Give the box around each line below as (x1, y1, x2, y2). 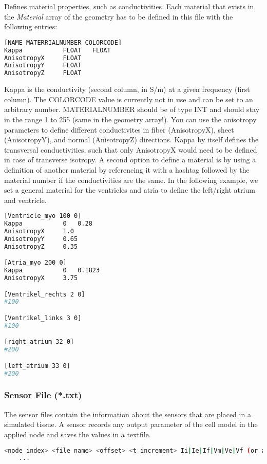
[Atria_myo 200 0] (4, 259, 67, 267)
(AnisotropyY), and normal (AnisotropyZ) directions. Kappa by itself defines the (4, 134, 259, 145)
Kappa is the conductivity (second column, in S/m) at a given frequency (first (4, 84, 250, 95)
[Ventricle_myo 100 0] (4, 212, 82, 220)
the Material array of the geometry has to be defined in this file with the (4, 11, 233, 22)
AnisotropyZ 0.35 (4, 243, 78, 250)
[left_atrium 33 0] (4, 362, 70, 369)
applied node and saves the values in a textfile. (4, 429, 151, 439)
